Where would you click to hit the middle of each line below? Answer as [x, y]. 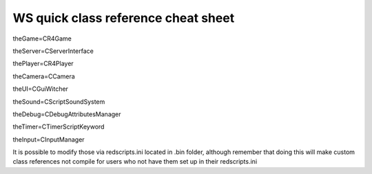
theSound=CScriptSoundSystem [59, 101]
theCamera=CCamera [44, 76]
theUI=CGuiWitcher [41, 89]
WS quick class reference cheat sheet [124, 18]
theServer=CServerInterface [53, 51]
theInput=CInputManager [49, 139]
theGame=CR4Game [42, 39]
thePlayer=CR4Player [43, 64]
